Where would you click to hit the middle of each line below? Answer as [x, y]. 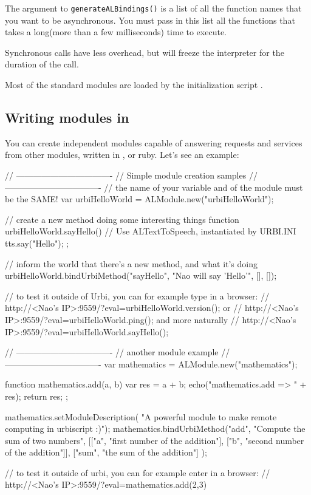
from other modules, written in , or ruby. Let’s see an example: [122, 155]
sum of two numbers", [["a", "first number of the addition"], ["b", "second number [155, 440]
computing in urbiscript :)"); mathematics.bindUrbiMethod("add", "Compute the [155, 428]
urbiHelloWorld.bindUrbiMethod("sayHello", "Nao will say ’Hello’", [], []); [141, 275]
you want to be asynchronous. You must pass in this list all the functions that [150, 20]
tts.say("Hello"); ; [37, 243]
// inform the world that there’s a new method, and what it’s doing [132, 263]
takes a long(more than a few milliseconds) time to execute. [116, 32]
